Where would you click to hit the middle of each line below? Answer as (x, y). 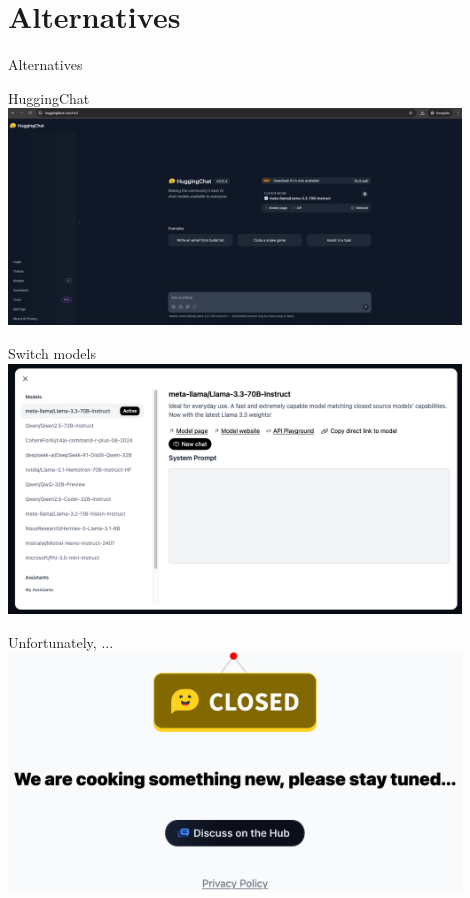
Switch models (52, 352)
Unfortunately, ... (61, 641)
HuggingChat (49, 97)
